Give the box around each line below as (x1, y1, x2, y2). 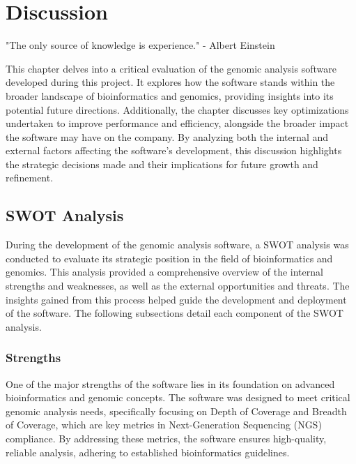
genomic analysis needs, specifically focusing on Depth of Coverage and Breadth (6, 403, 347, 418)
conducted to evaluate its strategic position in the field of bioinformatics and (6, 250, 333, 265)
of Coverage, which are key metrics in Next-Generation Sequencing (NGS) (6, 417, 322, 432)
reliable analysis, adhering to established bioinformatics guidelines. (6, 444, 290, 459)
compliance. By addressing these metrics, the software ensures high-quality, (6, 431, 327, 446)
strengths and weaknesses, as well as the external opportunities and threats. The (6, 278, 350, 293)
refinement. (6, 170, 54, 185)
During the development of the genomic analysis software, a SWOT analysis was (6, 237, 349, 252)
